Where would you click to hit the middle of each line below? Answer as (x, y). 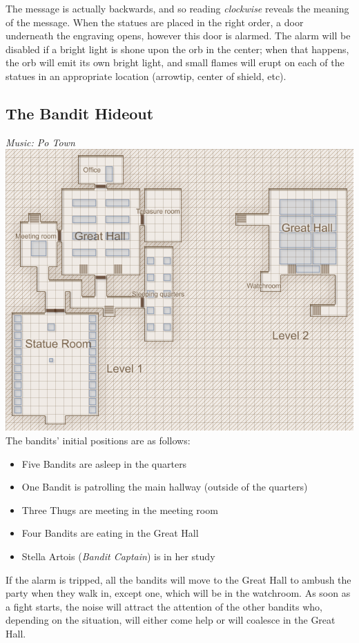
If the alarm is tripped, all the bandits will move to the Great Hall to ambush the (178, 579)
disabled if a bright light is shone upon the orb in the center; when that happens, (177, 49)
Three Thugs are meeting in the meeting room (120, 510)
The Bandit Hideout (80, 113)
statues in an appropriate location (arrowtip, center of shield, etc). (146, 76)
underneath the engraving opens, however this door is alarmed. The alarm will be (178, 36)
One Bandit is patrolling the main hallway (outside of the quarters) (165, 487)
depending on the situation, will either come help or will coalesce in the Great (171, 620)
